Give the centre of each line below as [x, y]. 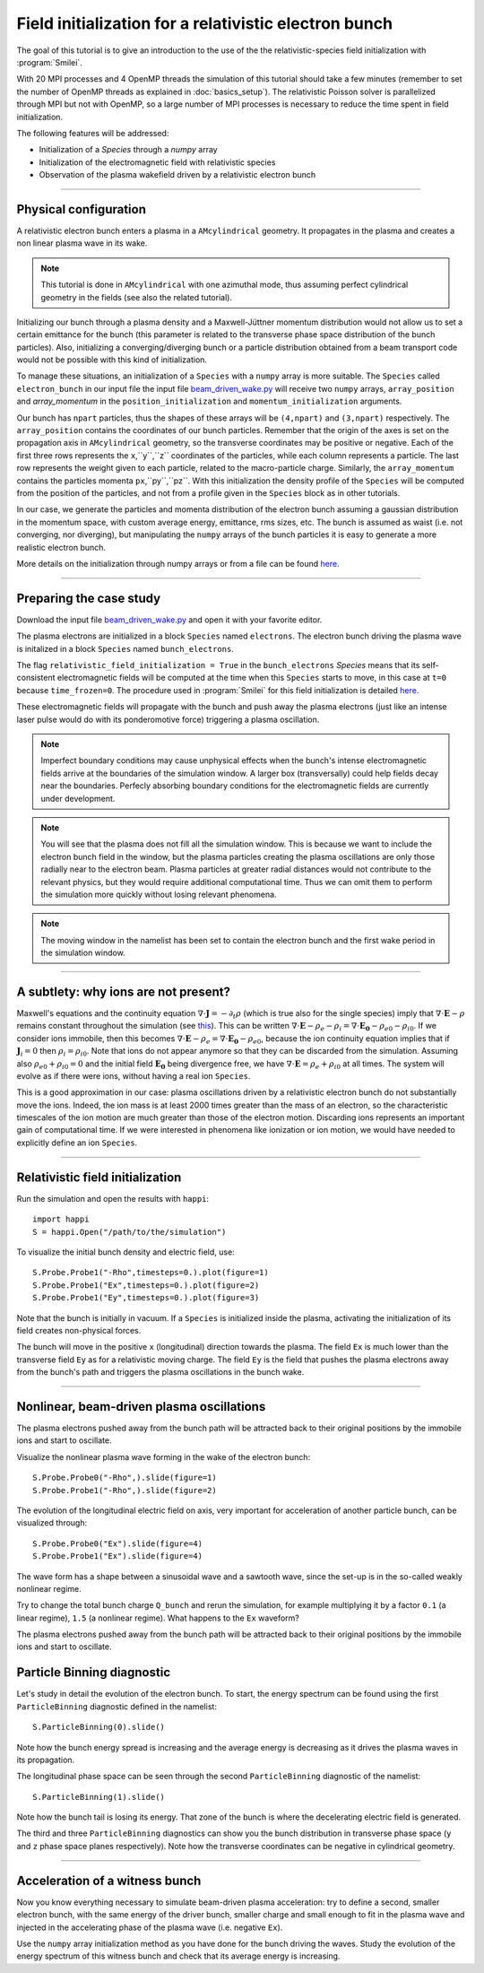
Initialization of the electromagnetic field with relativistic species [157, 162]
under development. [78, 798]
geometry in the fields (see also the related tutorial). [137, 297]
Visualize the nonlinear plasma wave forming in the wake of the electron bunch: [164, 1456]
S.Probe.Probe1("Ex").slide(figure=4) [118, 1556]
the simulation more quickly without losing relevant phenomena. [159, 894]
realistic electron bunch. [61, 547]
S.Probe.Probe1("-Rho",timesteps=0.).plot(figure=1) [151, 1273]
